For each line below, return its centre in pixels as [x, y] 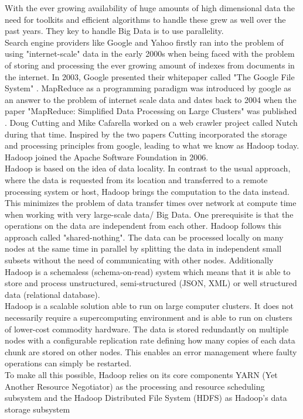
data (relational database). [52, 294]
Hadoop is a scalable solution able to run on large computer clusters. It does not [149, 306]
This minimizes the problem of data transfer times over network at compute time [151, 203]
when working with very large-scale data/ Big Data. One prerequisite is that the [149, 214]
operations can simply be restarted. [68, 363]
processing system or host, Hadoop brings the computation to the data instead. [147, 191]
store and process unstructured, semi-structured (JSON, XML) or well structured [151, 283]
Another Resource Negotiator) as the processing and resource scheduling [135, 386]
